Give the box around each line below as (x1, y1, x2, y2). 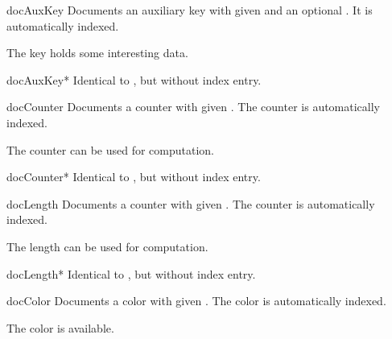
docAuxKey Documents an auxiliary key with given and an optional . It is (6, 2, 373, 18)
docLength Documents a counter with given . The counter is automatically (6, 195, 375, 212)
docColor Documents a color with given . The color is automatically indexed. (6, 292, 386, 309)
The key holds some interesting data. (6, 44, 188, 61)
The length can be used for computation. (6, 238, 208, 254)
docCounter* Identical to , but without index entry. (6, 168, 261, 185)
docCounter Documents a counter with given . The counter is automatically (6, 98, 381, 115)
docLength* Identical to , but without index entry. (6, 265, 256, 282)
